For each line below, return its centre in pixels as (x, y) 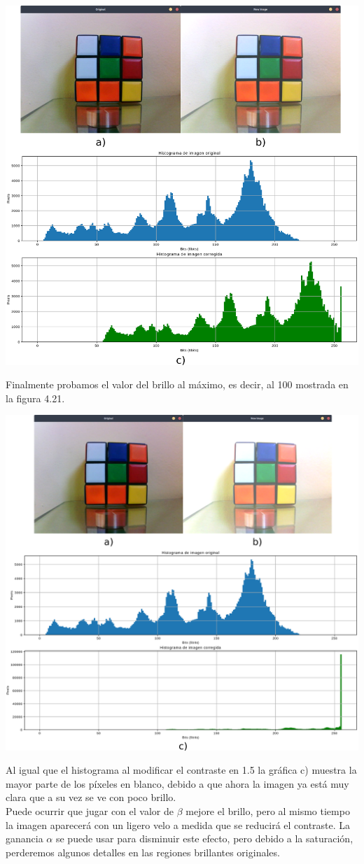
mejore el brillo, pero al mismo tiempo (268, 811)
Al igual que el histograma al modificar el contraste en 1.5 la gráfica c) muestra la (181, 770)
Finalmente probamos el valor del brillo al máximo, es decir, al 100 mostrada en (177, 384)
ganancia (24, 838)
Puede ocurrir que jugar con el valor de (90, 811)
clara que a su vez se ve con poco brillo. (91, 797)
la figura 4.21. (35, 398)
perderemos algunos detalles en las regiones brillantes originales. (143, 852)
